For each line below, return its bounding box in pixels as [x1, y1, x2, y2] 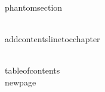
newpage [5, 75, 36, 88]
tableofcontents [5, 64, 60, 76]
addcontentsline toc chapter [5, 32, 100, 45]
